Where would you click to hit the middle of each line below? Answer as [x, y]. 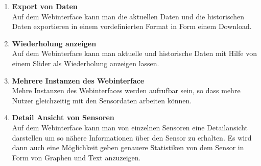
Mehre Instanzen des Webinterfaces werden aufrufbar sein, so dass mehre [126, 90]
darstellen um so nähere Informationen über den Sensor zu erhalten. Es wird [132, 137]
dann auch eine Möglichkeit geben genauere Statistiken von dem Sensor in [128, 147]
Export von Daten [45, 6]
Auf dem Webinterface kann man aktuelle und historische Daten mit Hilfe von [134, 53]
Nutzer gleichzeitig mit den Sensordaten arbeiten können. [102, 100]
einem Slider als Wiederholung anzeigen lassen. [86, 63]
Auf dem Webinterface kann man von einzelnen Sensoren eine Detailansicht [130, 127]
